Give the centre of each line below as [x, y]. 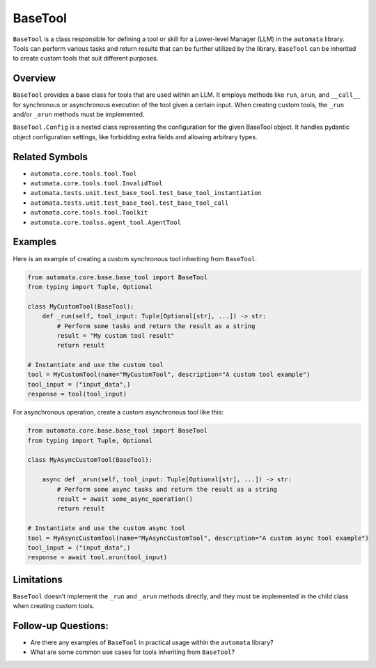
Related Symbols [50, 157]
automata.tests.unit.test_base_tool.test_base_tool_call [130, 203]
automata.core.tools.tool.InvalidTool [96, 184]
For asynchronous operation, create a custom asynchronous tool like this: [118, 412]
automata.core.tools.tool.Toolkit [89, 213]
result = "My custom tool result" [116, 335]
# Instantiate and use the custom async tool [107, 528]
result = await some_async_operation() [125, 499]
